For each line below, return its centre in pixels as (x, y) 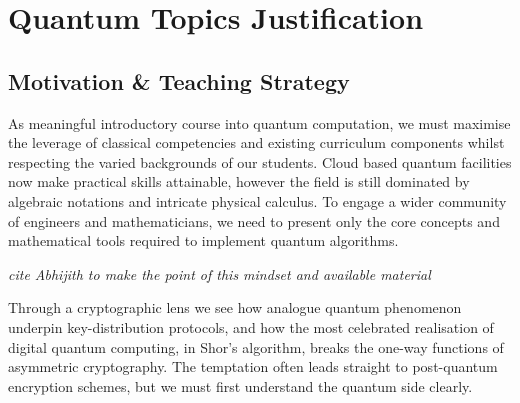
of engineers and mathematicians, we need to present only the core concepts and (254, 220)
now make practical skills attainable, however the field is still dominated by (239, 181)
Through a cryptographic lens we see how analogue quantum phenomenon (235, 307)
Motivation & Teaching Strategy (179, 80)
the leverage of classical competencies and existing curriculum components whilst (256, 142)
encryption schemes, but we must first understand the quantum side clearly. (240, 385)
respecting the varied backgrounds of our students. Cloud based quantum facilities (260, 161)
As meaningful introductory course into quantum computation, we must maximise (259, 122)
